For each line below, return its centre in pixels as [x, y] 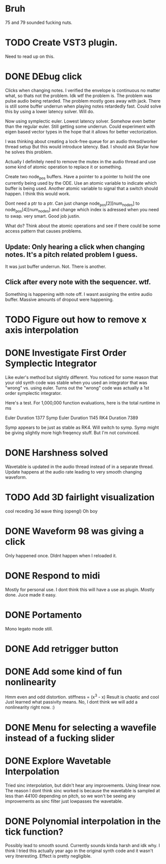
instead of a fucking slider [60, 738]
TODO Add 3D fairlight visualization [80, 497]
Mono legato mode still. [29, 628]
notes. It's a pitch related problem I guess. [71, 254]
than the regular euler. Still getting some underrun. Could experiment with [80, 126]
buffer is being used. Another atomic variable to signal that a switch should [82, 188]
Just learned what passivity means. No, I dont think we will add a [71, 702]
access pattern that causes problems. [44, 231]
